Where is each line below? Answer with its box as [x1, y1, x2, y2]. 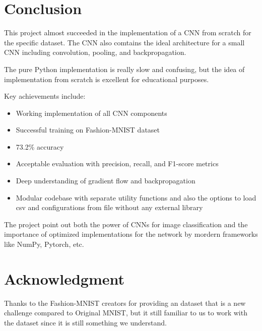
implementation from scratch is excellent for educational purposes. [4, 74, 209, 84]
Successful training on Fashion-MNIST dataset [16, 124, 160, 135]
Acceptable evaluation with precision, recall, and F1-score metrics [16, 158, 219, 169]
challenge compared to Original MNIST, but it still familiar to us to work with [4, 307, 247, 318]
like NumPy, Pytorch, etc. [4, 239, 84, 249]
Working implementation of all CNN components [16, 107, 167, 118]
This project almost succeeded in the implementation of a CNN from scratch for [4, 27, 251, 38]
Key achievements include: [4, 91, 86, 101]
